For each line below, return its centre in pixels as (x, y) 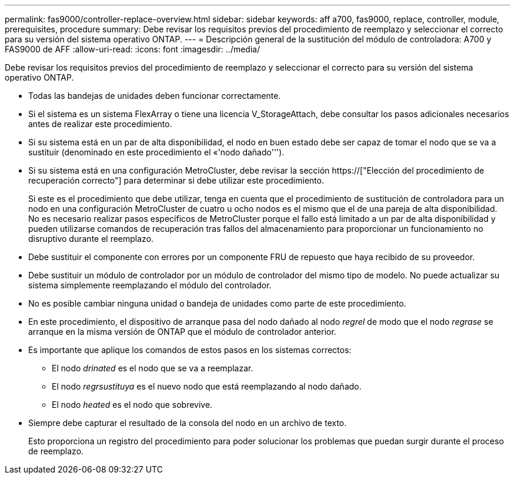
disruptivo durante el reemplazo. (91, 239)
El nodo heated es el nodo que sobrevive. (132, 405)
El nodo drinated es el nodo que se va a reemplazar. (153, 368)
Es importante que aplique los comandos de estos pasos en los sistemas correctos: (190, 350)
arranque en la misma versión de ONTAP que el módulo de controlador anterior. (182, 332)
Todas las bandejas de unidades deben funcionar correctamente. (155, 96)
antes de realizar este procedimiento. (100, 124)
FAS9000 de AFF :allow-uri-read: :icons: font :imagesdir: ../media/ (133, 49)
